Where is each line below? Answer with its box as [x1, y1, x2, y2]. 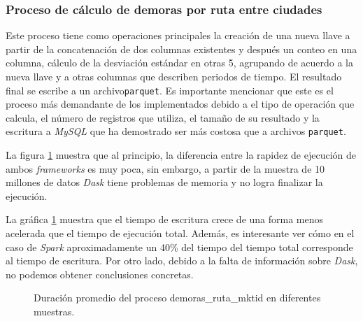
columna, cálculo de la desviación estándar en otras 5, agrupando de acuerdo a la [6, 55, 353, 70]
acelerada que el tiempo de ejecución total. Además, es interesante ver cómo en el [6, 226, 355, 241]
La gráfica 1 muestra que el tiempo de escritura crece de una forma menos [6, 212, 324, 227]
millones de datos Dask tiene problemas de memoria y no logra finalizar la [6, 175, 323, 190]
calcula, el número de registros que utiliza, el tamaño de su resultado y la [6, 110, 320, 124]
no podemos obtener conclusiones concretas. [6, 266, 194, 281]
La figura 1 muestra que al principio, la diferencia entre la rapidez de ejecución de [6, 148, 357, 162]
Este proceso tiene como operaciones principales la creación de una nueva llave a [6, 28, 350, 43]
